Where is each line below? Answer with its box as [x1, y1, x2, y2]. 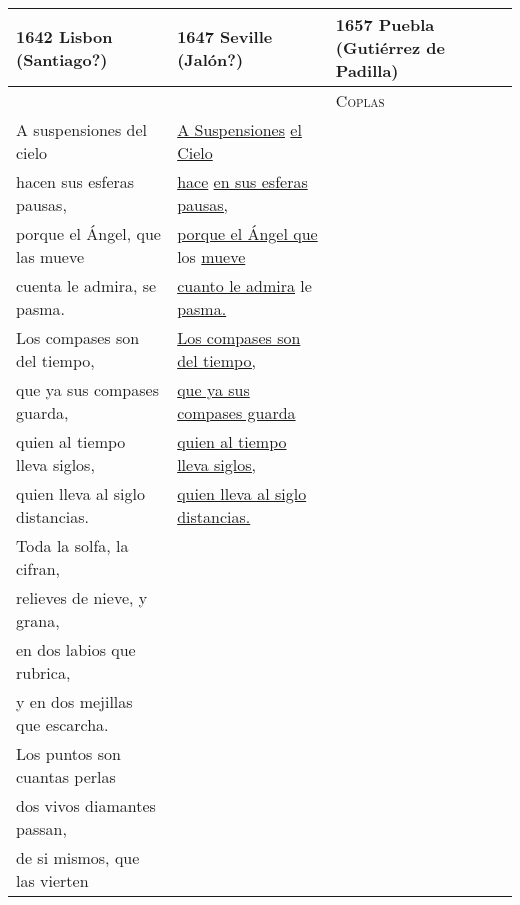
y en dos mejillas [16, 690, 133, 713]
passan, [16, 817, 67, 840]
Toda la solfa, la [16, 534, 129, 557]
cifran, [16, 557, 61, 580]
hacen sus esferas [16, 170, 135, 193]
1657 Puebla [335, 13, 435, 36]
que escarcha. [16, 713, 109, 736]
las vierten [16, 869, 89, 892]
